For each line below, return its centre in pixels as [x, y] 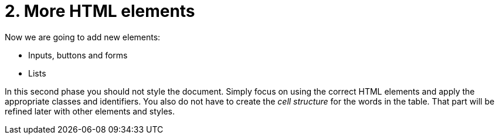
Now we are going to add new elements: [83, 37]
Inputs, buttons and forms [78, 55]
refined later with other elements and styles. [90, 111]
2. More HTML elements [100, 11]
